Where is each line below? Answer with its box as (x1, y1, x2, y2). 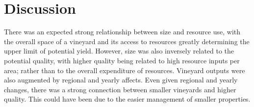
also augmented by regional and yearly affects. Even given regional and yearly (4, 75, 238, 85)
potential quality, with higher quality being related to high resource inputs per (4, 55, 240, 65)
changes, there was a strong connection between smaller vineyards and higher (4, 84, 236, 94)
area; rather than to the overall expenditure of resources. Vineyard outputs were (4, 65, 245, 75)
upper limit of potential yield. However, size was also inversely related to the (4, 46, 234, 56)
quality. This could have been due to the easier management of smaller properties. (4, 94, 251, 104)
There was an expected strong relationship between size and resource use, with (4, 27, 241, 37)
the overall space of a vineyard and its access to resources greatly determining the (4, 36, 250, 46)
